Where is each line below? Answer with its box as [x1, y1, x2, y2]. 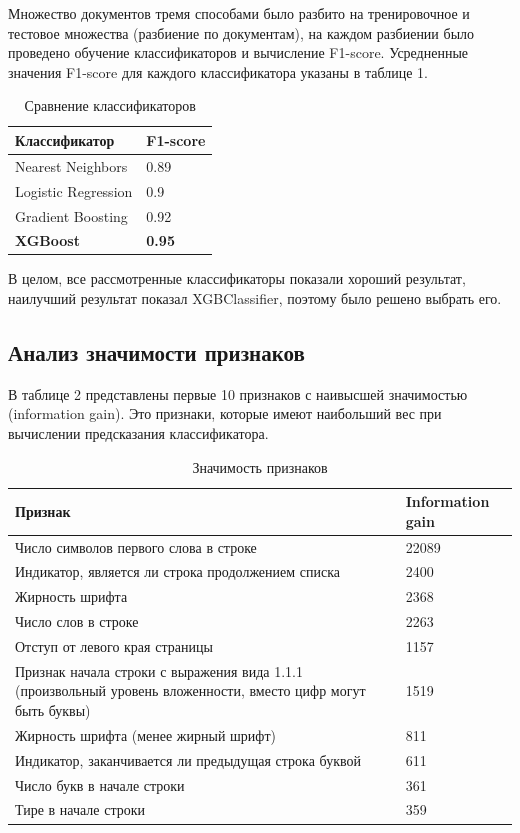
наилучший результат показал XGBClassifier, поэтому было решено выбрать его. [8, 288, 502, 309]
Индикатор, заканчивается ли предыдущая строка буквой [15, 749, 361, 770]
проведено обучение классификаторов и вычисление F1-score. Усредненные [8, 42, 469, 63]
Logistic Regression [15, 180, 133, 201]
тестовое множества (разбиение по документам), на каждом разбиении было [8, 22, 475, 43]
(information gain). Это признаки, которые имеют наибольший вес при [8, 403, 442, 424]
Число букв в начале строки [15, 774, 185, 795]
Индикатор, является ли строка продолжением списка [15, 561, 341, 582]
